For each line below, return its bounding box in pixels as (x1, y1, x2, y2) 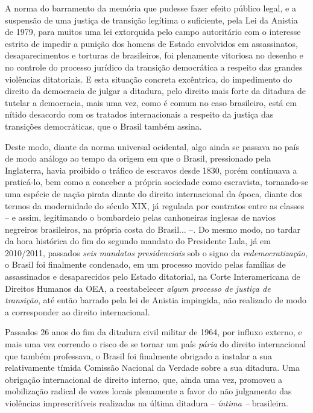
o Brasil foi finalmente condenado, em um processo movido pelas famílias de (5, 258, 286, 271)
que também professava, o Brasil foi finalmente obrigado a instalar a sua (5, 349, 272, 362)
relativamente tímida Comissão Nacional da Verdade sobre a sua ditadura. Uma (5, 361, 300, 374)
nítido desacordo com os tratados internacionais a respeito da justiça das (5, 108, 274, 121)
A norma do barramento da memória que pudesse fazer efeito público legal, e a (5, 2, 296, 14)
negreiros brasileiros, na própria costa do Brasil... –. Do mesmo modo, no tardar (5, 222, 301, 235)
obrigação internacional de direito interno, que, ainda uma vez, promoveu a (5, 373, 282, 385)
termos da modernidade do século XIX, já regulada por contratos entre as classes (5, 199, 305, 212)
